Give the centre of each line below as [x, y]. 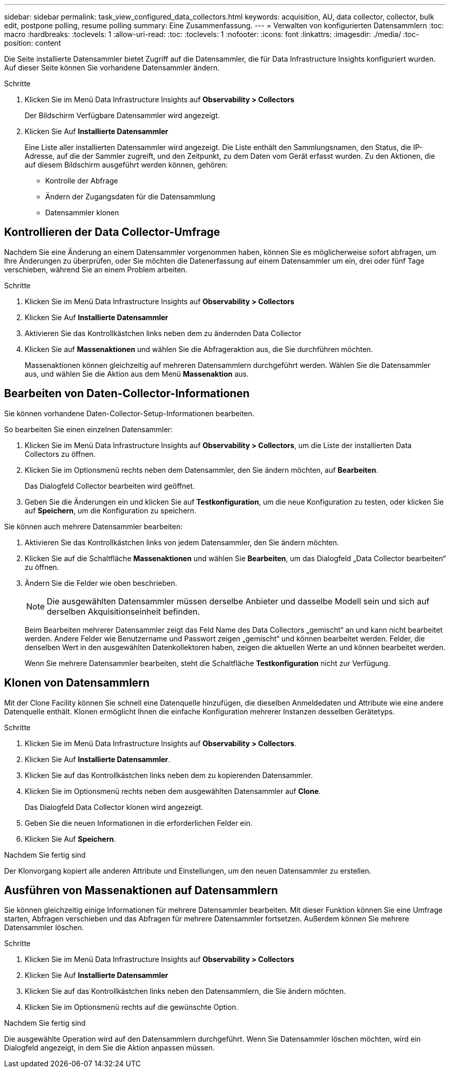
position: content [33, 43]
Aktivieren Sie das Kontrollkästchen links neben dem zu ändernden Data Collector [163, 333]
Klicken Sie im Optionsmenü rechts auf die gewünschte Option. [132, 1007]
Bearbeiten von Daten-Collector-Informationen [127, 394]
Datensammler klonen [82, 212]
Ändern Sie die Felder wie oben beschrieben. [101, 583]
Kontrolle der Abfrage [82, 181]
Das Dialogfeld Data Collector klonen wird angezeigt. [114, 807]
